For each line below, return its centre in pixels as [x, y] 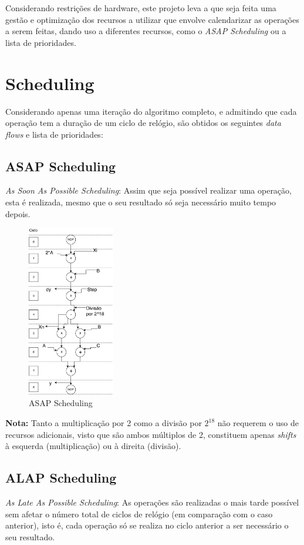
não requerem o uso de [258, 423]
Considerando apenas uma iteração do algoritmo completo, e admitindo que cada [151, 111]
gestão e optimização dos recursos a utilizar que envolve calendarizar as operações [152, 19]
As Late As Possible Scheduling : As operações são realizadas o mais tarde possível [152, 502]
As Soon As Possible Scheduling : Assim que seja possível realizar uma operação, [148, 190]
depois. [18, 213]
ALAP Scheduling [61, 478]
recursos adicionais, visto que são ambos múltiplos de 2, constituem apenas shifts [151, 434]
